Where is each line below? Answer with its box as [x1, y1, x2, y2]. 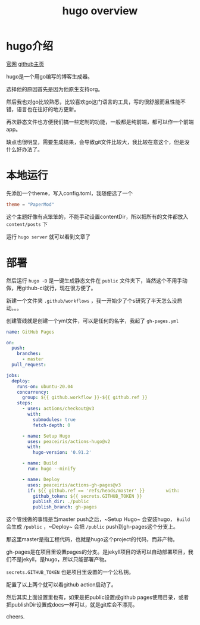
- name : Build [21, 460, 58, 466]
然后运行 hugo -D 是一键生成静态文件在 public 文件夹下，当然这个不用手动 [6, 277, 187, 284]
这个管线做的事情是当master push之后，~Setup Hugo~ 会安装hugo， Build [6, 516, 190, 523]
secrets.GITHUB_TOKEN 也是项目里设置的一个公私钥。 [6, 569, 135, 576]
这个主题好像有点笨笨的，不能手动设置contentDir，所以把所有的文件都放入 [6, 213, 189, 220]
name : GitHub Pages [6, 329, 55, 335]
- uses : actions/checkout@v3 [21, 406, 95, 412]
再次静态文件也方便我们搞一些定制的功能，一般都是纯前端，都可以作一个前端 [6, 118, 194, 125]
